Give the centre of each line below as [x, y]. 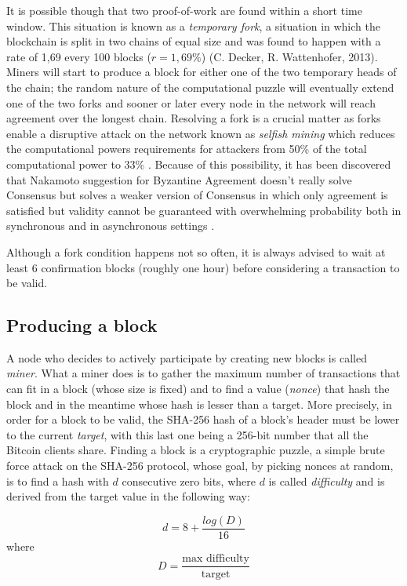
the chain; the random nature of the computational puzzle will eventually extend [200, 87]
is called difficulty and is [327, 480]
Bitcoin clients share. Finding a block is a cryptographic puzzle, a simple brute [196, 450]
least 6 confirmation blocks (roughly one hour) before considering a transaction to [203, 267]
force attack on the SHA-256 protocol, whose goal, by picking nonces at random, [200, 466]
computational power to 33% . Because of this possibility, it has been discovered [199, 164]
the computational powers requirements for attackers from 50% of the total [187, 149]
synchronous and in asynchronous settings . [111, 226]
